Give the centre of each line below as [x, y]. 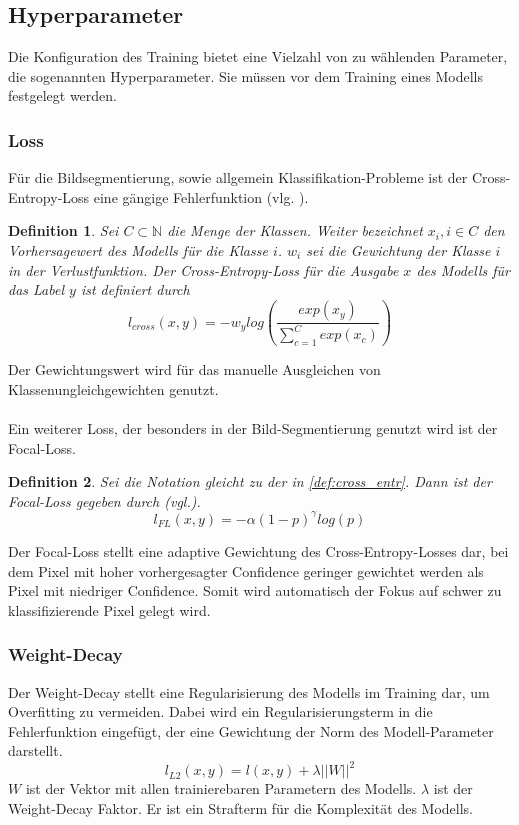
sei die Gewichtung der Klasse [398, 249]
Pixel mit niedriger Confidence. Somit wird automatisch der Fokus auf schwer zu [255, 590]
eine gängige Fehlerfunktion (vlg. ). [201, 196]
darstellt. [35, 750]
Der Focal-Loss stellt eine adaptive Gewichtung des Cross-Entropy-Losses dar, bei [258, 550]
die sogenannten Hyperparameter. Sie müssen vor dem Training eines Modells [246, 75]
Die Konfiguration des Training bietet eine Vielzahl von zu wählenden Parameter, [258, 56]
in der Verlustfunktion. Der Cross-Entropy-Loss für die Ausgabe [203, 269]
